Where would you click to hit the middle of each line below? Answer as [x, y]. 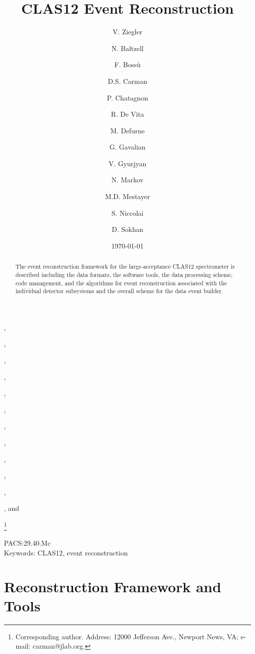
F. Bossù [127, 64]
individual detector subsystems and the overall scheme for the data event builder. [119, 291]
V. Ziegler [127, 32]
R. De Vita [127, 114]
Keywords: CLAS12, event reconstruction [66, 552]
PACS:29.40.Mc [27, 543]
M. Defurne [127, 130]
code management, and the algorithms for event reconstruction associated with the [121, 283]
